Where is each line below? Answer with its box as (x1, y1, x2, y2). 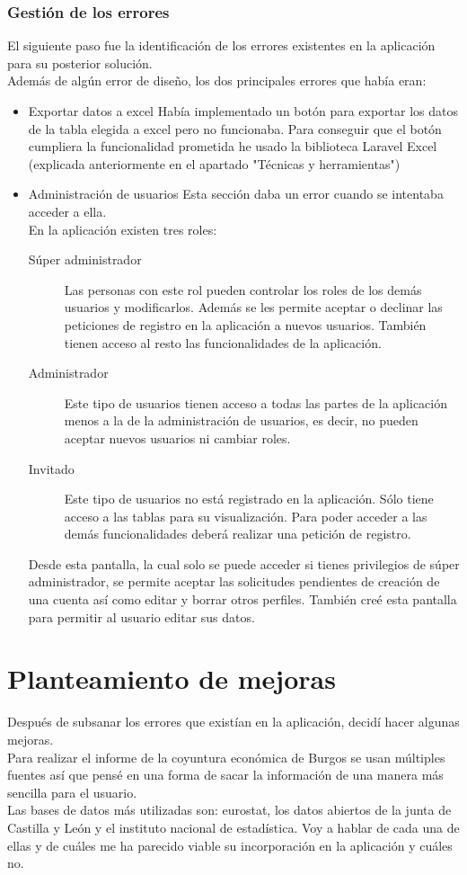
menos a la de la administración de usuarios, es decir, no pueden (64, 411, 419, 430)
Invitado (28, 459, 75, 478)
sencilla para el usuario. (7, 782, 137, 801)
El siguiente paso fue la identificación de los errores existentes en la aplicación (7, 36, 436, 55)
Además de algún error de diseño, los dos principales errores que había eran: (7, 71, 427, 90)
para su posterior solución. (7, 53, 153, 72)
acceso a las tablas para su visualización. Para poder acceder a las (64, 506, 427, 525)
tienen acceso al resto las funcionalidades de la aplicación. (64, 333, 382, 352)
